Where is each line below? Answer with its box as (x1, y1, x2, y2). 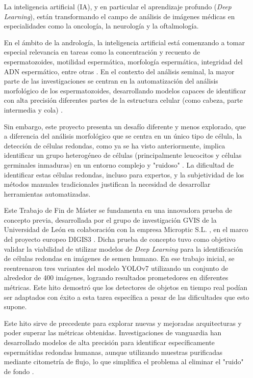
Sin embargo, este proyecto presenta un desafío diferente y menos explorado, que (4, 121, 246, 131)
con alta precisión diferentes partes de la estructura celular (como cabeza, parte (4, 95, 243, 105)
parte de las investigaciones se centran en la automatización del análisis (4, 76, 218, 86)
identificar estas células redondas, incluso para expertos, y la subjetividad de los (4, 169, 244, 179)
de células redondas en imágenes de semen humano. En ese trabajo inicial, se (4, 253, 235, 263)
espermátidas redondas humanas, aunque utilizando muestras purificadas (4, 347, 223, 357)
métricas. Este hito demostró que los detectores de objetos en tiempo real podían (4, 282, 248, 292)
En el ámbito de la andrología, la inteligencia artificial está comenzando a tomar (4, 37, 245, 47)
